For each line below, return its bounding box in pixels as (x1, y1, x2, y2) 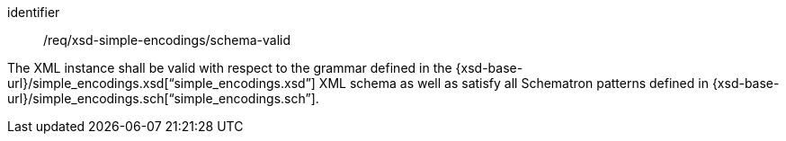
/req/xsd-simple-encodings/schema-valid (43, 32, 291, 48)
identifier (7, 4, 60, 20)
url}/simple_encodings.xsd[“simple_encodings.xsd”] (7, 75, 316, 91)
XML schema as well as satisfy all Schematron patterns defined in (318, 75, 709, 91)
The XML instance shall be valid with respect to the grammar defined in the (7, 60, 452, 75)
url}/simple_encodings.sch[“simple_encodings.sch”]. (7, 91, 319, 106)
